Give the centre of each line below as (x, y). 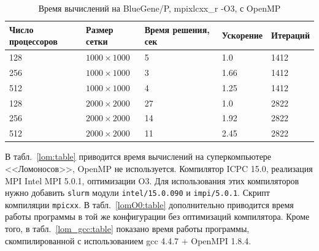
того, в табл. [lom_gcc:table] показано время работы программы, (127, 229)
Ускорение (242, 35)
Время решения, (177, 29)
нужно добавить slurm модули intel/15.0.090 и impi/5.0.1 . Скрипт (137, 193)
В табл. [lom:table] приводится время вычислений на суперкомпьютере (138, 156)
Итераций (290, 35)
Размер (100, 29)
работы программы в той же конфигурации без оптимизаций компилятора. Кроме (157, 216)
